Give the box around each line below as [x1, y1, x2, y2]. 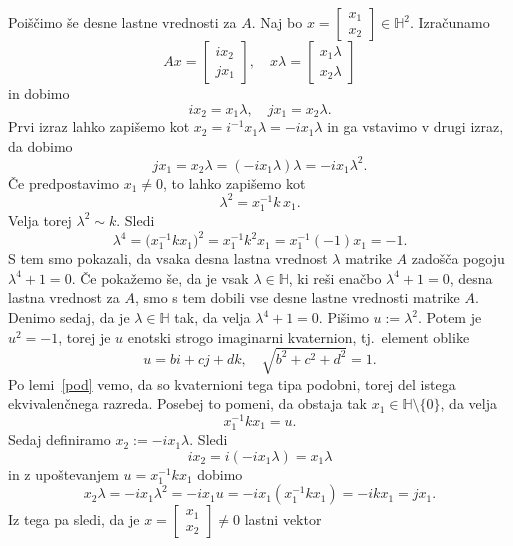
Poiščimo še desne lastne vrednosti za [8, 12, 237, 32]
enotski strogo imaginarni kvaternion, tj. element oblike [127, 326, 470, 347]
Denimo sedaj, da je [8, 307, 130, 328]
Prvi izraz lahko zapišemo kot [8, 116, 190, 137]
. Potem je [417, 307, 482, 328]
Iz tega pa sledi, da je [8, 509, 140, 530]
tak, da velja [174, 307, 251, 328]
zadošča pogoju [411, 248, 505, 269]
